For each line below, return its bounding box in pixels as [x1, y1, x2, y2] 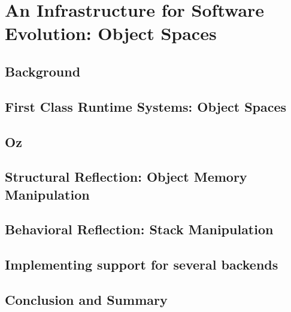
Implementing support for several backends [5, 255, 278, 274]
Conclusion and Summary [5, 290, 168, 309]
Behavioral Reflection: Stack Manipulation [5, 220, 274, 238]
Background [5, 62, 81, 80]
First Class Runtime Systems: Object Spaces [5, 97, 287, 115]
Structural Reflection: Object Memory [5, 167, 247, 186]
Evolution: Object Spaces [5, 21, 217, 45]
